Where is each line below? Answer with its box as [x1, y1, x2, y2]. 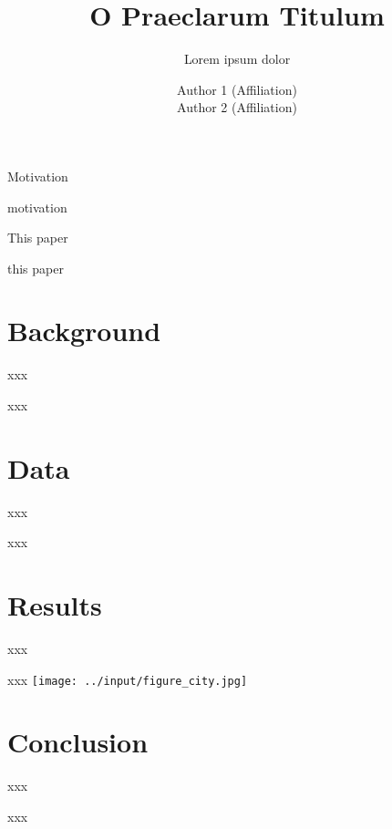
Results [7, 586, 102, 624]
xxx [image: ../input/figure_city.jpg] [7, 669, 248, 689]
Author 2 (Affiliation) [177, 98, 297, 117]
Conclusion [7, 723, 149, 761]
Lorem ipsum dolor [183, 49, 291, 68]
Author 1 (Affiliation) [177, 79, 297, 98]
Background [7, 312, 161, 349]
